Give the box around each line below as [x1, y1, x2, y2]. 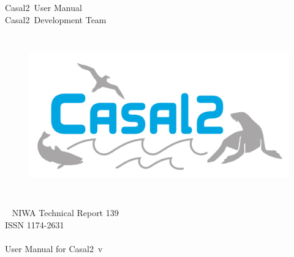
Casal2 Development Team [5, 13, 107, 26]
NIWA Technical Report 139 [12, 206, 119, 219]
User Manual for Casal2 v [5, 242, 103, 255]
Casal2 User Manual [5, 1, 82, 13]
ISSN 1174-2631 [5, 218, 64, 231]
